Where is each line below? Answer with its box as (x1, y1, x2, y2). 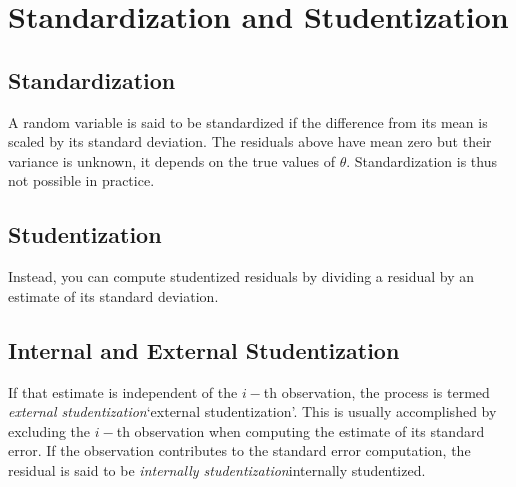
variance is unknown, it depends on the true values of (8, 150, 335, 171)
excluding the (8, 420, 91, 441)
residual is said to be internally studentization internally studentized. (8, 459, 426, 480)
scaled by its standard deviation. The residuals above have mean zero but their (8, 131, 492, 152)
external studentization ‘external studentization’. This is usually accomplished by (8, 401, 497, 422)
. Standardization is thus (346, 150, 497, 171)
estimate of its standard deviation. (8, 285, 219, 306)
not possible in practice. (8, 170, 155, 191)
